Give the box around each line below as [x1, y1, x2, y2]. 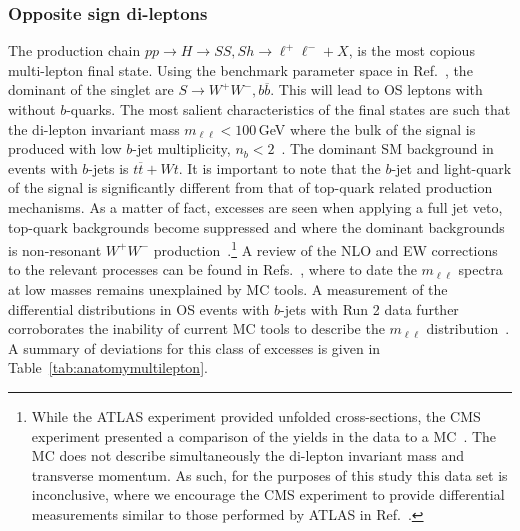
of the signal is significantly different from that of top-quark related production [8, 177, 493, 198]
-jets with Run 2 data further [279, 298, 459, 319]
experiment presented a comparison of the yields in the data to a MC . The [31, 425, 497, 446]
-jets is [88, 157, 129, 178]
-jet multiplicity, [132, 138, 231, 159]
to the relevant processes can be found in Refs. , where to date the [8, 259, 417, 280]
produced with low [8, 138, 122, 159]
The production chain [8, 40, 141, 61]
